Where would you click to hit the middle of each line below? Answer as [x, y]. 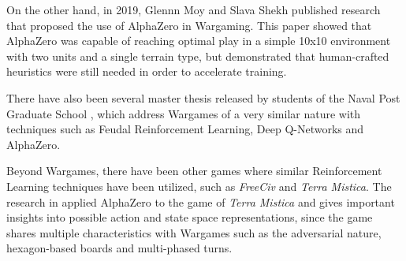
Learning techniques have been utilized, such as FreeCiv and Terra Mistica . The [199, 186]
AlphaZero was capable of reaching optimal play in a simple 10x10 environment [199, 41]
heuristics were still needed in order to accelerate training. [147, 71]
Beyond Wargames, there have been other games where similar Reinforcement [194, 171]
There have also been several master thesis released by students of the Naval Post [203, 97]
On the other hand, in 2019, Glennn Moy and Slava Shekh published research [194, 9]
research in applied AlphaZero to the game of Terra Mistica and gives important [201, 201]
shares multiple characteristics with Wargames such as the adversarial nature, [194, 232]
